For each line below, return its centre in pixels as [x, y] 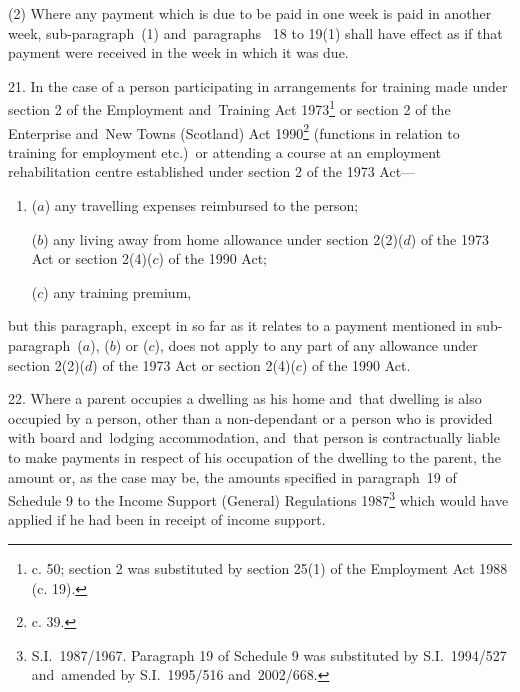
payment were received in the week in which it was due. [178, 52]
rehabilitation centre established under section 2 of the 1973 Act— [212, 171]
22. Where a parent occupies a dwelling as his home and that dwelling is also [245, 398]
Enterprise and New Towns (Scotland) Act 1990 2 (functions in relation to [234, 131]
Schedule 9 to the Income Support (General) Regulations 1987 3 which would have [258, 498]
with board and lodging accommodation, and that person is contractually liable [254, 437]
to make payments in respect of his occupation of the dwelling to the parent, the [255, 457]
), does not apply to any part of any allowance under [316, 345]
